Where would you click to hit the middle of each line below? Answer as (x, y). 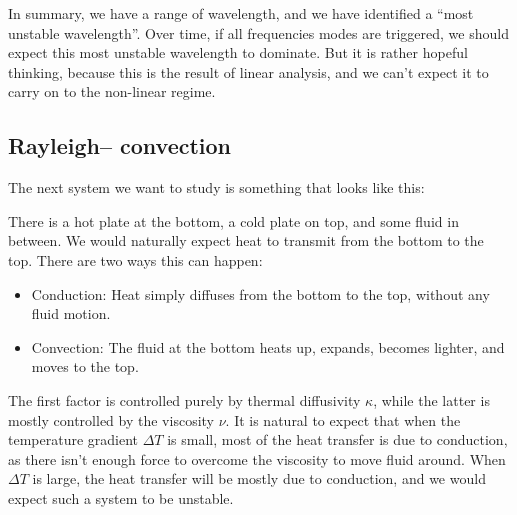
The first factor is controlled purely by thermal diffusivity (184, 399)
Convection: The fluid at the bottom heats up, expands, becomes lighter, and (268, 346)
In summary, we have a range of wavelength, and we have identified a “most (241, 13)
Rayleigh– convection (120, 145)
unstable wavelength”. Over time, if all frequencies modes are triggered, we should (258, 32)
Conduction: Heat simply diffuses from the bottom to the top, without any (260, 293)
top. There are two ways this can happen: (135, 259)
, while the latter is (431, 399)
